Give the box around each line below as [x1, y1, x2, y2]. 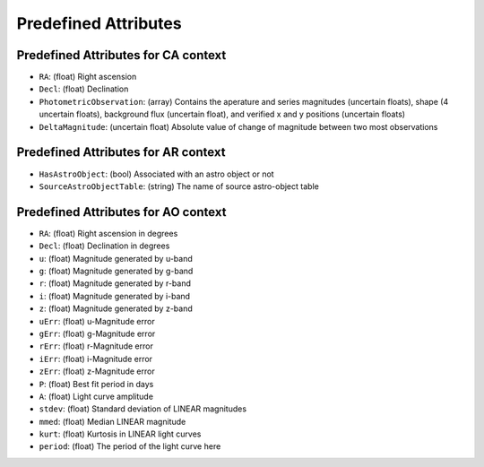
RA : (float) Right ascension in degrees [39, 228, 178, 238]
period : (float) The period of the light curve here [39, 441, 221, 452]
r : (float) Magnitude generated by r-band [39, 278, 192, 289]
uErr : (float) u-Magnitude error [39, 316, 156, 326]
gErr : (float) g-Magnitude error [39, 328, 156, 339]
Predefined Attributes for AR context [16, 144, 226, 160]
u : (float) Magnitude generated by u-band [39, 253, 193, 264]
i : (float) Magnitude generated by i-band [39, 290, 191, 301]
